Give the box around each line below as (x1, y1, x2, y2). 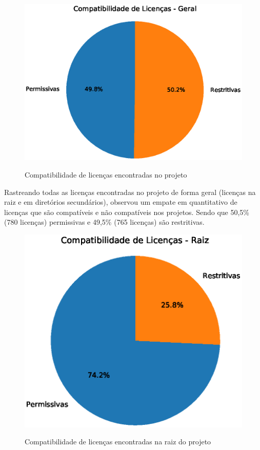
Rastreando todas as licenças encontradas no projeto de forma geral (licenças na (4, 186, 256, 197)
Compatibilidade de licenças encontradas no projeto (25, 169, 187, 180)
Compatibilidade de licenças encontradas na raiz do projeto (25, 436, 211, 447)
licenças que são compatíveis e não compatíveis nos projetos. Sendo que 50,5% (4, 206, 250, 217)
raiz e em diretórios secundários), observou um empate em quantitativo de (4, 197, 237, 207)
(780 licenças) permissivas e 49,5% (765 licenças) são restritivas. (4, 217, 205, 227)
